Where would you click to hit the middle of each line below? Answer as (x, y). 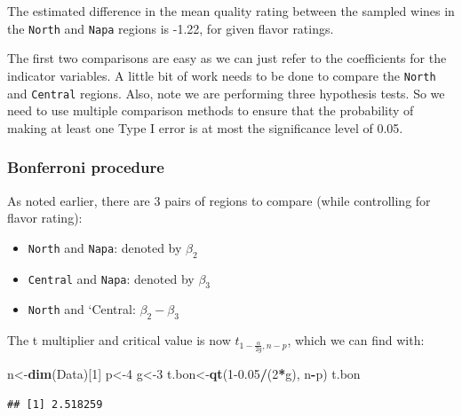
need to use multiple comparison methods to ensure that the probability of (211, 110)
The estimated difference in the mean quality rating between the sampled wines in (231, 11)
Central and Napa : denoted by (111, 278)
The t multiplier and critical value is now (119, 340)
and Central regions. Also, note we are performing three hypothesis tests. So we (226, 93)
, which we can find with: (356, 340)
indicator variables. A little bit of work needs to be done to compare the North (222, 75)
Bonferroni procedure (86, 167)
